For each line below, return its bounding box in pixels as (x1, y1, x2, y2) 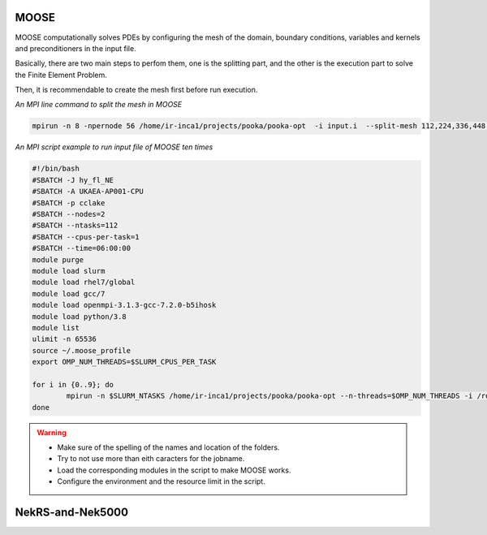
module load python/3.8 (32, 312, 127, 321)
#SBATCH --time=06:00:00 (32, 244, 131, 253)
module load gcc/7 (32, 289, 106, 298)
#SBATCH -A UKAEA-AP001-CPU (32, 187, 144, 196)
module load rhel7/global (32, 278, 136, 287)
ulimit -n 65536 (32, 334, 97, 344)
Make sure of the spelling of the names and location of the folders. (57, 442, 280, 452)
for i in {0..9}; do (32, 380, 114, 389)
